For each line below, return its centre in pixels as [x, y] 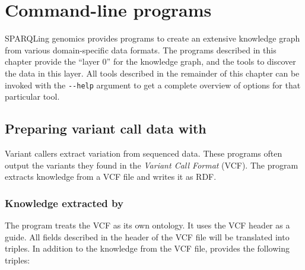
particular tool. [32, 96]
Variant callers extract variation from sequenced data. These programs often [144, 153]
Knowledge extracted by [64, 203]
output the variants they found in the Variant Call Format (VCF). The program [152, 165]
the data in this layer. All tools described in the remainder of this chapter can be [152, 73]
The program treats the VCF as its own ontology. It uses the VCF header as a [147, 225]
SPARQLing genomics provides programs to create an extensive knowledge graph [152, 38]
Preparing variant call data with [106, 128]
